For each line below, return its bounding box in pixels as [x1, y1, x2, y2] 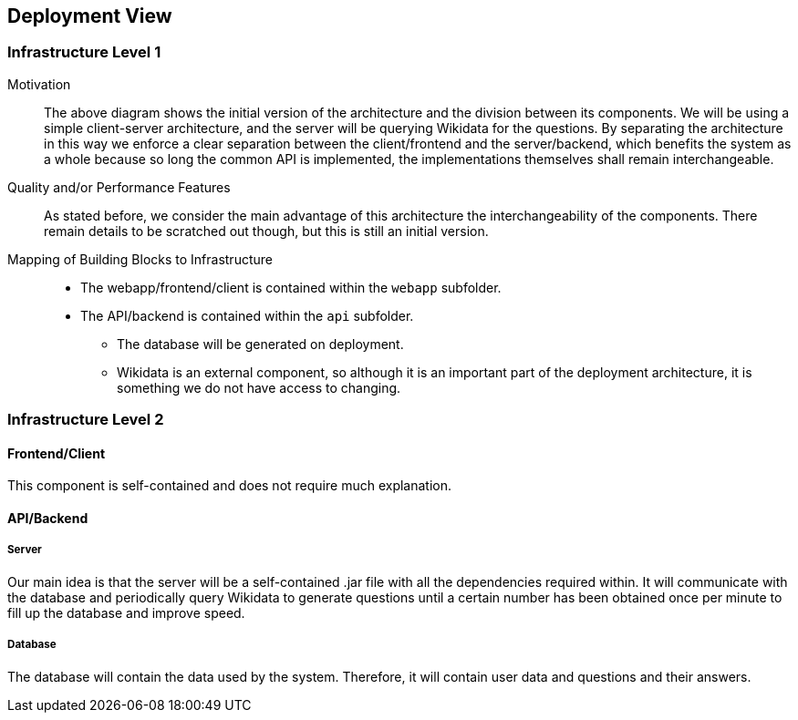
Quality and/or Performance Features [7, 179, 231, 195]
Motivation [7, 76, 71, 92]
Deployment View [7, 5, 172, 27]
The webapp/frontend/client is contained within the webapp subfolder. [80, 279, 502, 295]
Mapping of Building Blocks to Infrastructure [7, 251, 273, 267]
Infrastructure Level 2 [7, 410, 164, 429]
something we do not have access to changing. [117, 379, 401, 396]
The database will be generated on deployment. [117, 335, 404, 352]
